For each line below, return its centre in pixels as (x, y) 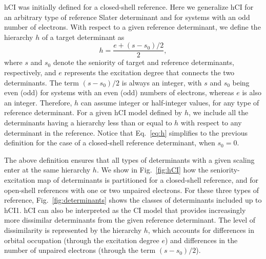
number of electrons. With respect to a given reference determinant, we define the (132, 27)
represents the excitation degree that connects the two (149, 72)
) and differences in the (201, 240)
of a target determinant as (83, 37)
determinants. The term (42, 82)
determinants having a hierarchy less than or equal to (88, 122)
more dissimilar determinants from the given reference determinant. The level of (130, 220)
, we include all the (218, 112)
